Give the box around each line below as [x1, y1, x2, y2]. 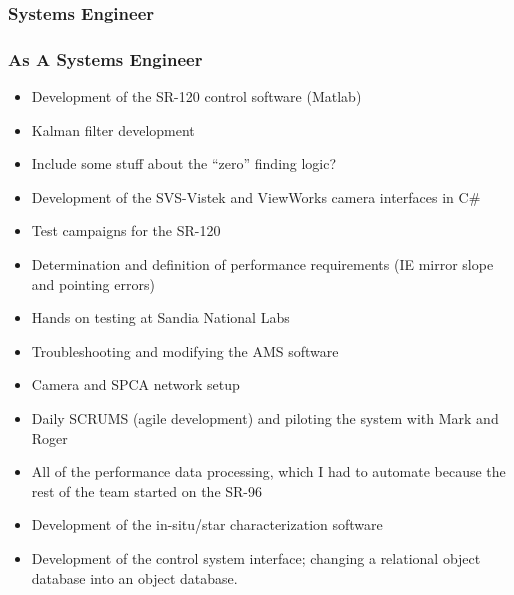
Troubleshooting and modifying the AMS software [31, 340, 339, 361]
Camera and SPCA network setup [31, 374, 240, 395]
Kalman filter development [31, 119, 195, 140]
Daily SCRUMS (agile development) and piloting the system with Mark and [31, 408, 499, 428]
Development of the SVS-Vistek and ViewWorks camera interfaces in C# [31, 186, 481, 207]
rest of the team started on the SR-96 [31, 480, 263, 501]
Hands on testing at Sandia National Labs [31, 307, 290, 328]
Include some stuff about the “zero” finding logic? [31, 153, 337, 174]
